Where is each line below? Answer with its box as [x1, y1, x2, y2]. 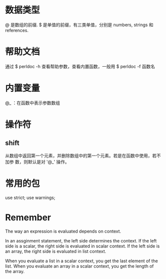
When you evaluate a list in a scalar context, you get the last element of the [5, 258, 158, 264]
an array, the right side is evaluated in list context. [5, 248, 106, 254]
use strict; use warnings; [5, 195, 55, 200]
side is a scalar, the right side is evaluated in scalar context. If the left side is [5, 243, 160, 249]
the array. [5, 268, 25, 274]
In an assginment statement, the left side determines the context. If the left [5, 238, 157, 243]
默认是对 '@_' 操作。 [28, 159, 70, 164]
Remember [5, 212, 51, 223]
